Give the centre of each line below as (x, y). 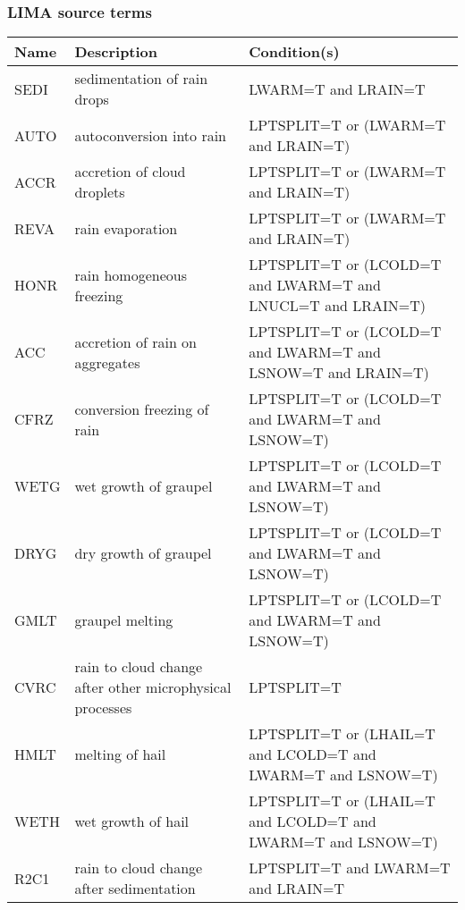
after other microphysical (153, 687)
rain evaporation (126, 228)
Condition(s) (294, 52)
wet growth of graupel (144, 486)
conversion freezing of (142, 409)
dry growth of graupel (143, 553)
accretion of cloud (130, 172)
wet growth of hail (132, 822)
